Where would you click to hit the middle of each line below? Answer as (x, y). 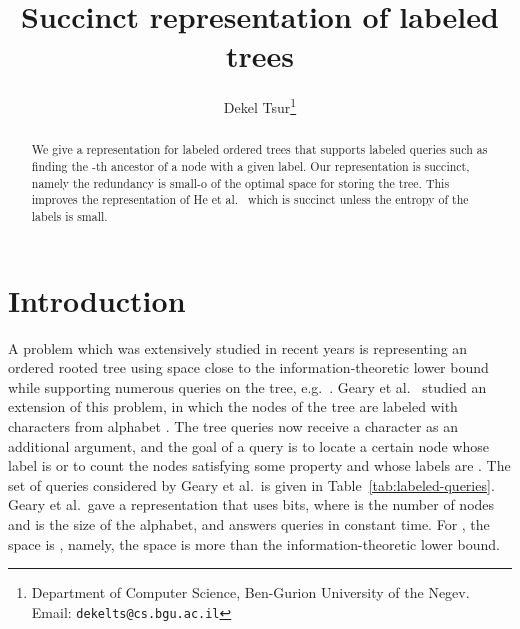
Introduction (97, 299)
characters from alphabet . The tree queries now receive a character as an (233, 425)
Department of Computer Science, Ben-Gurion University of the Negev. (250, 592)
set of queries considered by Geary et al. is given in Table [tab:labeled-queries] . (251, 484)
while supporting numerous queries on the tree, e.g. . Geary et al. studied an (247, 386)
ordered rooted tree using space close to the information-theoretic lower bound (248, 367)
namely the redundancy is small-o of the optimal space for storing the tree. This (240, 182)
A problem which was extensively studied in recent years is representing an (238, 347)
